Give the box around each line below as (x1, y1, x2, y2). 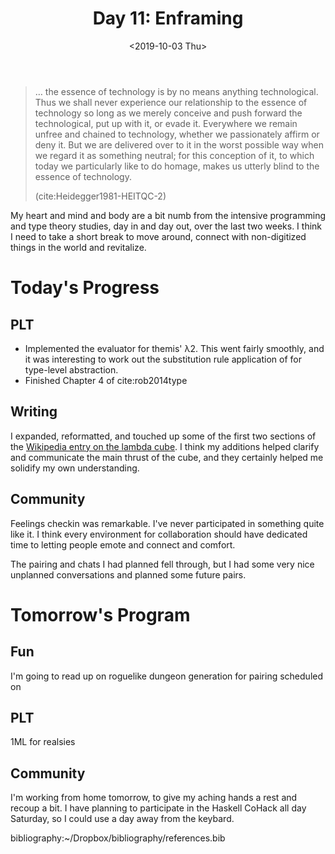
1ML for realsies (10, 736, 76, 748)
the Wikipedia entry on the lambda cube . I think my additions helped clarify (10, 440, 320, 452)
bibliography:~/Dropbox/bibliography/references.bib (10, 832, 226, 844)
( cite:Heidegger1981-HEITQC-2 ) (34, 190, 167, 202)
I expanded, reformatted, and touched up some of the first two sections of (10, 430, 317, 442)
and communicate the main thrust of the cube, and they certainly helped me (10, 451, 324, 463)
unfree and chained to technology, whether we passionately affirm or (34, 128, 320, 140)
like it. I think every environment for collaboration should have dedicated (10, 528, 308, 540)
